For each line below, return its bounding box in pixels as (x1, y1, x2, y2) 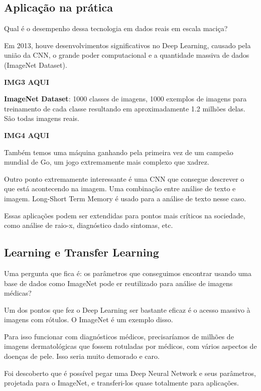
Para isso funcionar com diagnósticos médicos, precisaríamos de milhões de (4, 331, 234, 341)
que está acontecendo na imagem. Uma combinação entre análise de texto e (4, 183, 236, 194)
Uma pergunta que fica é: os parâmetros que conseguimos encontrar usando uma (4, 268, 251, 278)
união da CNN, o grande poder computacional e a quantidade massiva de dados (4, 50, 249, 60)
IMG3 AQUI (4, 76, 49, 87)
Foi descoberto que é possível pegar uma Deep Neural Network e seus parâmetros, (4, 367, 256, 378)
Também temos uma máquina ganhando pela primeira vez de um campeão (4, 147, 233, 157)
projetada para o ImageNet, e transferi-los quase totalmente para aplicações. (4, 377, 239, 388)
